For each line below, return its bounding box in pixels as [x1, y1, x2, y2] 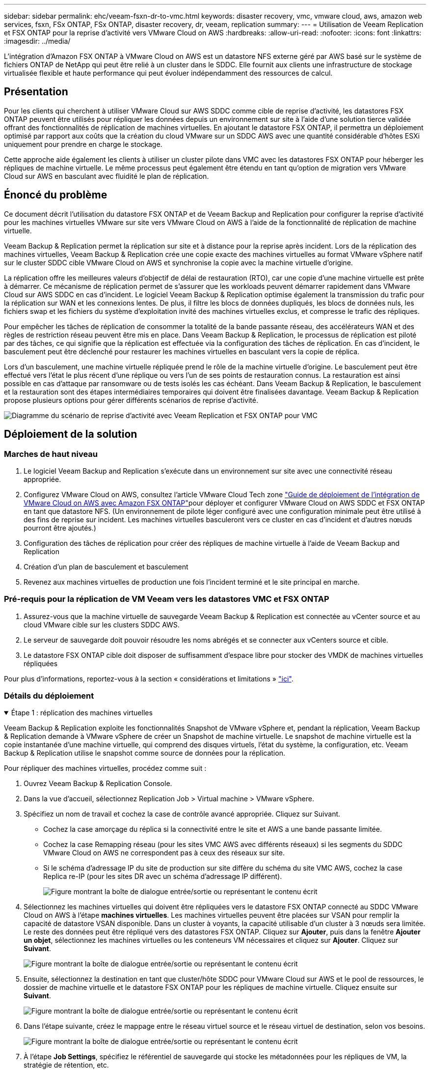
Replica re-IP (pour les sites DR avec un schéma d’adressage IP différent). [43, 872, 282, 881]
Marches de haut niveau [4, 449, 98, 459]
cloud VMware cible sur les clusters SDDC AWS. [24, 620, 180, 629]
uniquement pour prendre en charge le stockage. [4, 140, 162, 148]
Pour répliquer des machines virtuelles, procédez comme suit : [4, 764, 207, 773]
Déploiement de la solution [4, 428, 137, 441]
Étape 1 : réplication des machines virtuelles [11, 708, 153, 717]
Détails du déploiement [4, 691, 94, 701]
